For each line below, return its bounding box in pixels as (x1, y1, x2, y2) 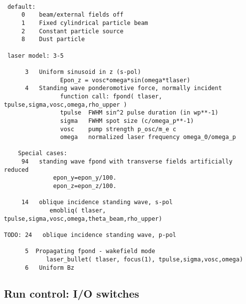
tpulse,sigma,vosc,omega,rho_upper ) (4, 101, 127, 108)
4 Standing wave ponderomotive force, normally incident (25, 85, 222, 92)
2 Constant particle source (21, 27, 124, 35)
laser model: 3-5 (7, 52, 64, 59)
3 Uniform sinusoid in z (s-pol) (25, 68, 141, 75)
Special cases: (18, 150, 67, 157)
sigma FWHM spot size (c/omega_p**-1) (60, 117, 194, 124)
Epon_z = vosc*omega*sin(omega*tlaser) (60, 76, 191, 84)
